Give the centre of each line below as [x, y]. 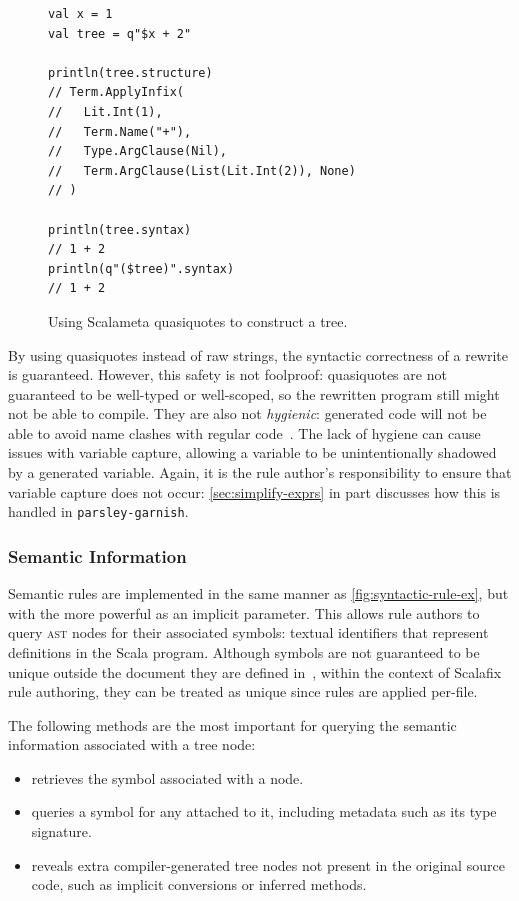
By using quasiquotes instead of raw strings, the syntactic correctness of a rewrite [258, 354]
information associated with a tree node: [132, 744]
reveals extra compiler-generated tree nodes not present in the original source [268, 864]
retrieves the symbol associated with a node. [167, 777]
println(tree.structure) [130, 72]
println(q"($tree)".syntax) [141, 268]
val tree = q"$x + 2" [120, 33]
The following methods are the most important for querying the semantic [232, 724]
